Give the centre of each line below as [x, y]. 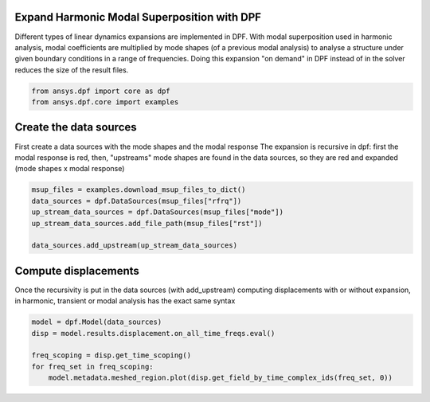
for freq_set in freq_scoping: [93, 367]
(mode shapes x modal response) [70, 169]
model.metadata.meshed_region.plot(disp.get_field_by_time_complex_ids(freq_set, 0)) [221, 378]
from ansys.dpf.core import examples [105, 102]
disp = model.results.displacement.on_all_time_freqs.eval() [153, 333]
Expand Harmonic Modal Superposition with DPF [138, 17]
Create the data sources [76, 127]
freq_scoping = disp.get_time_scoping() [111, 355]
